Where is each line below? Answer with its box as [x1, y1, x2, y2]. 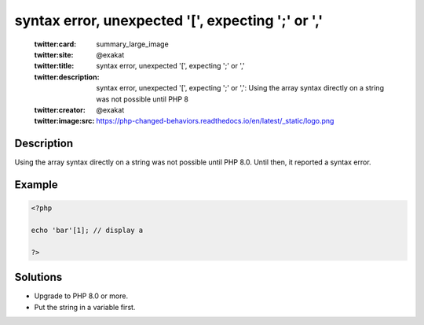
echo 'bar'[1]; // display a [31, 225, 144, 235]
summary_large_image [96, 39, 169, 49]
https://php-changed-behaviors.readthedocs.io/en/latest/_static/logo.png [96, 116, 334, 126]
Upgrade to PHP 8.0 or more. [34, 291, 129, 301]
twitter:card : [34, 39, 77, 49]
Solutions [14, 271, 63, 284]
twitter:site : [34, 50, 74, 59]
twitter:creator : [34, 105, 86, 114]
